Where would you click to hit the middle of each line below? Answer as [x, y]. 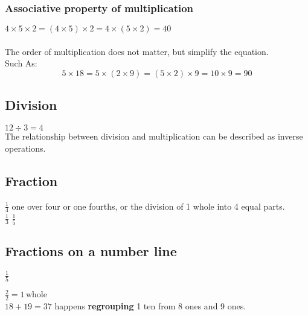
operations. [25, 148]
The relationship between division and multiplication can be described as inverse [154, 136]
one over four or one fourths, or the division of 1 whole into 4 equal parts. [148, 206]
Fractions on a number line [91, 251]
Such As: [21, 63]
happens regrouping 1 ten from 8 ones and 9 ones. [150, 306]
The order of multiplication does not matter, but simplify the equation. [137, 51]
